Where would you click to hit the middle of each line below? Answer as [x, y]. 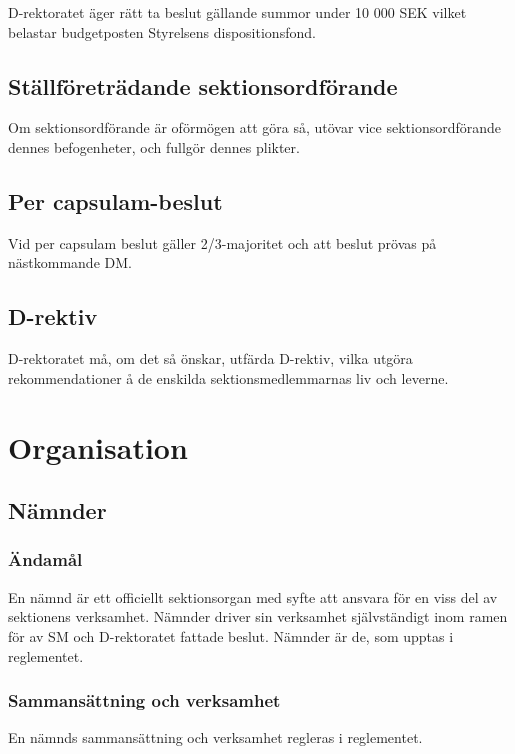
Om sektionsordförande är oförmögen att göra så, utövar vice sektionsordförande [255, 127]
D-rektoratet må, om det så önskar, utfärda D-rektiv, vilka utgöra [210, 358]
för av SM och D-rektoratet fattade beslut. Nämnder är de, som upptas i [231, 635]
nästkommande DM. [70, 262]
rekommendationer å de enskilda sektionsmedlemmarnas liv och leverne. [228, 377]
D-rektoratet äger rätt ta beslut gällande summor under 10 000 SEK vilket [237, 12]
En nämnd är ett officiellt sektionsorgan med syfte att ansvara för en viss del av [253, 596]
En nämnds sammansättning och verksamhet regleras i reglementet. [215, 737]
